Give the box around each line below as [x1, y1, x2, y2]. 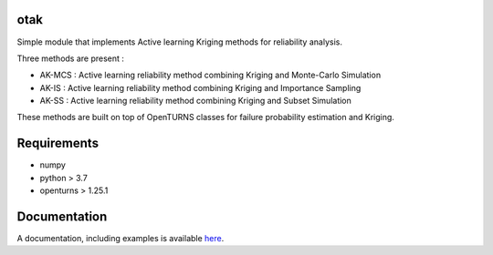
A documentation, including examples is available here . [16, 233, 225, 244]
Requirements [16, 136, 100, 151]
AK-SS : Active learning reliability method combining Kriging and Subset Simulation [39, 96, 351, 107]
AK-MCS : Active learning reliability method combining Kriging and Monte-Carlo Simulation [39, 69, 382, 81]
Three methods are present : [16, 53, 125, 64]
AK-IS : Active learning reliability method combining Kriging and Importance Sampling [39, 82, 362, 93]
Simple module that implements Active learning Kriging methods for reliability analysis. [16, 36, 342, 47]
